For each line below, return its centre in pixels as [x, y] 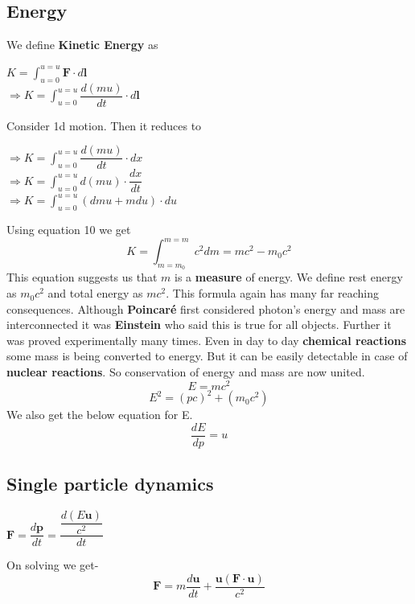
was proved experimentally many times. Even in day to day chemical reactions [207, 340]
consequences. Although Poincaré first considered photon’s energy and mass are [206, 308]
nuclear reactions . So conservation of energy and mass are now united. [186, 372]
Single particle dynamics [110, 484]
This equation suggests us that [82, 277]
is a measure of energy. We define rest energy [289, 277]
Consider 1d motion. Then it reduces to [104, 125]
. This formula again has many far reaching [272, 293]
